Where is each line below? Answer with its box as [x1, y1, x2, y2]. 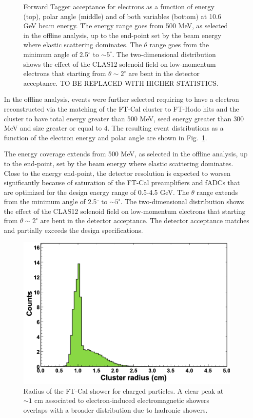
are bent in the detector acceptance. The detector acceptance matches [40, 215, 250, 226]
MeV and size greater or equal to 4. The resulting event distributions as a [4, 123, 224, 133]
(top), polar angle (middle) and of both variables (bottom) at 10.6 [23, 11, 221, 21]
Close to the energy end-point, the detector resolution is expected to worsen [4, 168, 231, 178]
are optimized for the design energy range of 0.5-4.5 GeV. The [4, 187, 189, 197]
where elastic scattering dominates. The [23, 39, 142, 50]
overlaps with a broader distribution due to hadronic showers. [23, 405, 208, 415]
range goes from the [149, 39, 209, 50]
